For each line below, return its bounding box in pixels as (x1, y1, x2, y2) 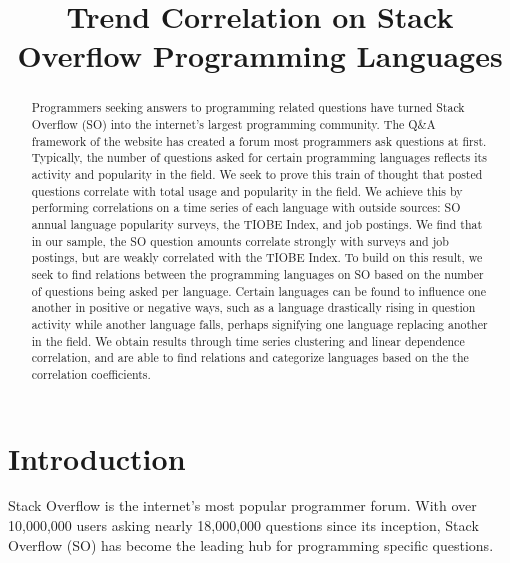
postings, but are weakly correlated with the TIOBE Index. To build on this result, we (31, 249, 483, 266)
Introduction (8, 437, 186, 478)
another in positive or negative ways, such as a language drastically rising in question (31, 299, 476, 316)
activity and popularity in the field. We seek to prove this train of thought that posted (31, 165, 483, 182)
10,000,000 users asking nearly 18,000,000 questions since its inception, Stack (8, 515, 479, 536)
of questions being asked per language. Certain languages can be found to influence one (31, 282, 486, 299)
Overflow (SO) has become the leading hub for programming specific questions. (8, 534, 494, 555)
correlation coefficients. (31, 365, 151, 382)
